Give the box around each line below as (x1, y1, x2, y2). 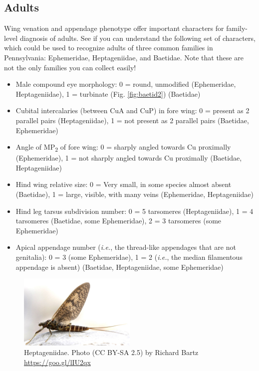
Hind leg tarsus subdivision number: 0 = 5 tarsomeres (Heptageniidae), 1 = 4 (15, 205, 254, 216)
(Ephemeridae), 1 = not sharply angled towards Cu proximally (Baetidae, (15, 153, 242, 163)
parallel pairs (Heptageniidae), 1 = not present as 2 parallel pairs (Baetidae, (15, 115, 249, 125)
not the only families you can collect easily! (4, 62, 136, 72)
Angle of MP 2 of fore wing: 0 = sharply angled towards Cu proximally (15, 142, 231, 153)
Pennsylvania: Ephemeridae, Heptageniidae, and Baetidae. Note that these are (4, 52, 244, 62)
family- (226, 23, 248, 33)
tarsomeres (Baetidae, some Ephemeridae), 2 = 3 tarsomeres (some (15, 215, 222, 226)
